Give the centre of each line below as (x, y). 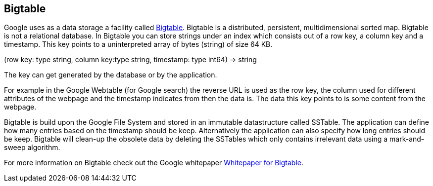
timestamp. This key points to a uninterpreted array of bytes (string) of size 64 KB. (138, 44)
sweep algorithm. (32, 148)
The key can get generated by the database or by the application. (111, 75)
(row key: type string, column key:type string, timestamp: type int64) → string (130, 60)
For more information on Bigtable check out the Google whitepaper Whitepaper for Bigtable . (154, 163)
